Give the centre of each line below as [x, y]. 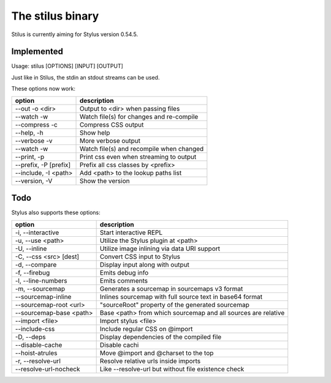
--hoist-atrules [36, 353]
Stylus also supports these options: [56, 213]
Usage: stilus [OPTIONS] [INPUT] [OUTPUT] [67, 66]
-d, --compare [36, 264]
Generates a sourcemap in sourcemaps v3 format [171, 289]
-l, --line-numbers [41, 280]
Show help [95, 133]
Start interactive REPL [131, 232]
